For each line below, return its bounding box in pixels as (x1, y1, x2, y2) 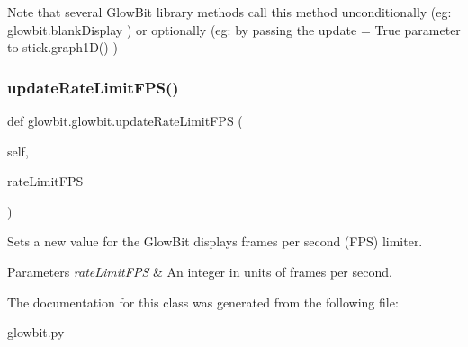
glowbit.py (7, 323, 65, 342)
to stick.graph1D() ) (7, 38, 118, 57)
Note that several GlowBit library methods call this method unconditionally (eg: (7, 3, 452, 21)
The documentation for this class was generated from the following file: (7, 292, 399, 311)
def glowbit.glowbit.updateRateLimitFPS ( (7, 111, 243, 129)
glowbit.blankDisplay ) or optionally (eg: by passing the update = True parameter (7, 20, 461, 39)
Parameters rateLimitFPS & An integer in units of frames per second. (7, 262, 392, 280)
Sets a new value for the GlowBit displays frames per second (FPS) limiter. (7, 232, 423, 251)
